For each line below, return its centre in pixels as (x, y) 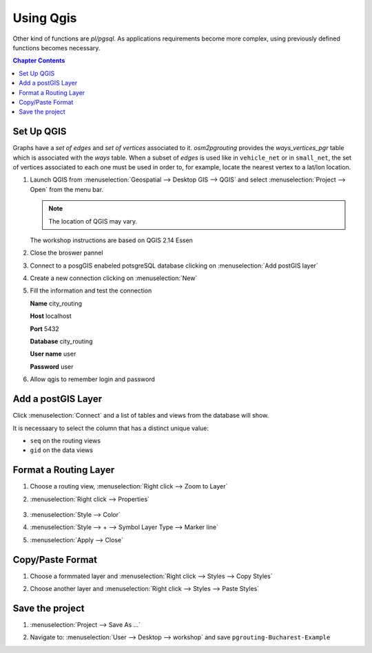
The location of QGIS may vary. (93, 221)
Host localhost (51, 316)
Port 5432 (45, 329)
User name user (53, 354)
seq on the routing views (65, 440)
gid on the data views (61, 450)
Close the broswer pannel (66, 253)
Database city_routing (61, 341)
